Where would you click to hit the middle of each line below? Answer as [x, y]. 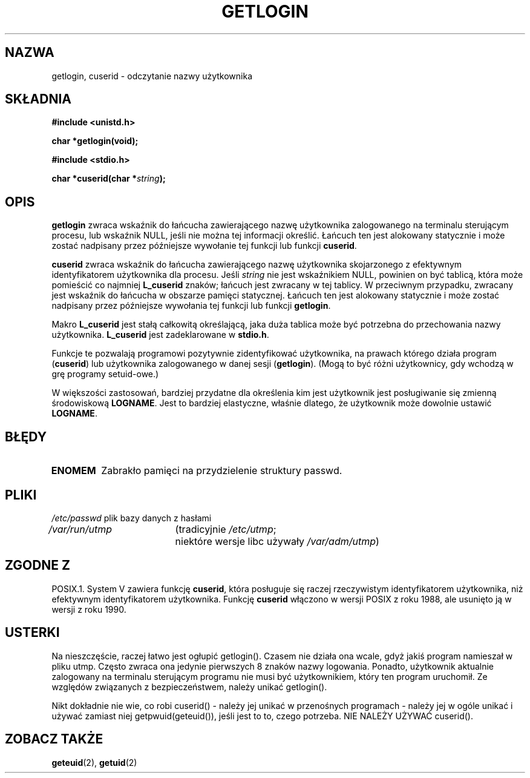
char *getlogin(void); [95, 141]
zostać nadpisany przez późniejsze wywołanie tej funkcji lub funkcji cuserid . [204, 246]
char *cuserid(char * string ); [109, 179]
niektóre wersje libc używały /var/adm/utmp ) [277, 541]
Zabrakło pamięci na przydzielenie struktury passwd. [222, 471]
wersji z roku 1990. [89, 609]
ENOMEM [74, 471]
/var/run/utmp [80, 529]
